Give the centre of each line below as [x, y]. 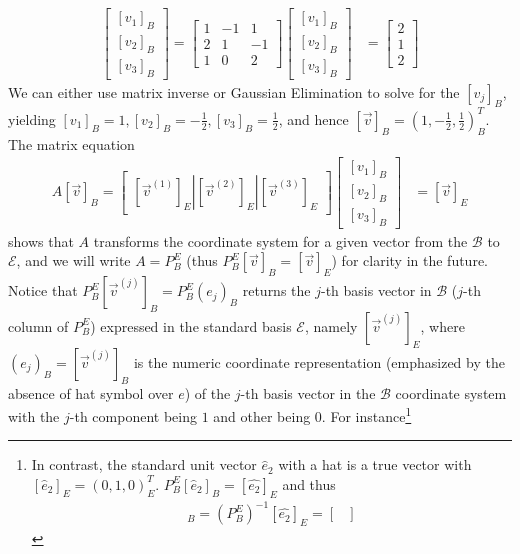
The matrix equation [71, 143]
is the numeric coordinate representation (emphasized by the [319, 361]
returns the [276, 290]
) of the [207, 392]
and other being [262, 415]
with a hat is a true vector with [375, 464]
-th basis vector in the [308, 392]
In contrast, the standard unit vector [144, 464]
